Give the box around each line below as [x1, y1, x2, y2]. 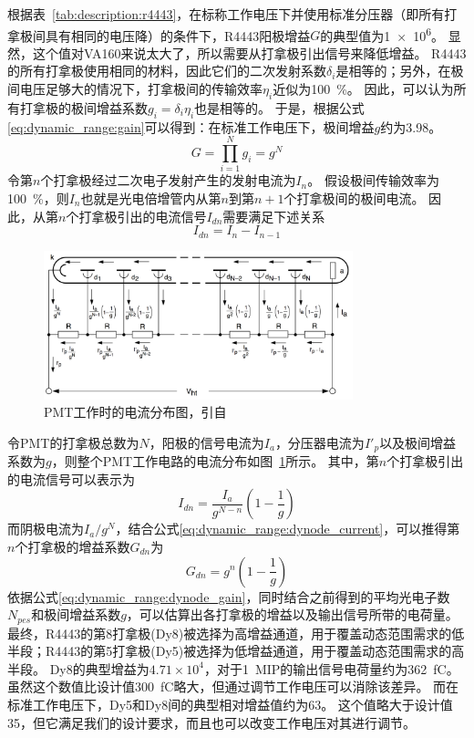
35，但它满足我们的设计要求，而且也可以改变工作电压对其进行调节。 [7, 712, 416, 732]
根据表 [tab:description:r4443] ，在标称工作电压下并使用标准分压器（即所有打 [7, 5, 458, 23]
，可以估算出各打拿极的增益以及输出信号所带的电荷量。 [126, 605, 459, 624]
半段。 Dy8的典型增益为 [7, 659, 149, 678]
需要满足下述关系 [222, 206, 325, 225]
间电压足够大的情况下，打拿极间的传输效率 [7, 79, 263, 99]
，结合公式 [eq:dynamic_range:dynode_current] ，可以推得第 [115, 519, 460, 538]
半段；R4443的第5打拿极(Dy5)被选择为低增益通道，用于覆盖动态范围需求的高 [7, 641, 465, 660]
